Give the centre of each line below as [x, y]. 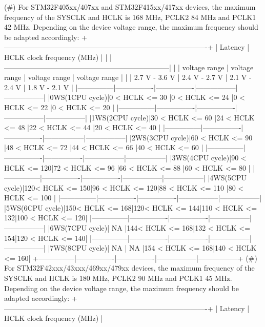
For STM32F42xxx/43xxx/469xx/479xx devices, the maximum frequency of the [129, 268]
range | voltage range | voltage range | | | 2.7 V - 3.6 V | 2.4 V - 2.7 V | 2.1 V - [128, 77]
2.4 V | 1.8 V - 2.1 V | [39, 87]
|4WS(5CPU [227, 178]
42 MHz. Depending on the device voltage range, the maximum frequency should [131, 27]
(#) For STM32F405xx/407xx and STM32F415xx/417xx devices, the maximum [130, 7]
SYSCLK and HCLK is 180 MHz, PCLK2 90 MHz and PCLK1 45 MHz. [118, 278]
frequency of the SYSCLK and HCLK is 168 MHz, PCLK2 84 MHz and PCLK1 [130, 17]
